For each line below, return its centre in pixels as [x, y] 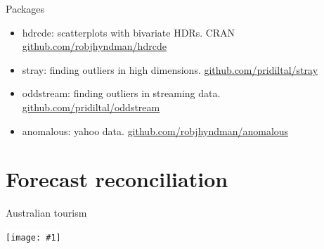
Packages [25, 8]
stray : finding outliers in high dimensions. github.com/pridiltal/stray [170, 69]
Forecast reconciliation [117, 179]
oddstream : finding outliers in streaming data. [121, 93]
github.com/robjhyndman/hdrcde [94, 46]
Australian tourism [46, 213]
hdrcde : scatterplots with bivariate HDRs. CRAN [129, 32]
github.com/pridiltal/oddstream [91, 107]
